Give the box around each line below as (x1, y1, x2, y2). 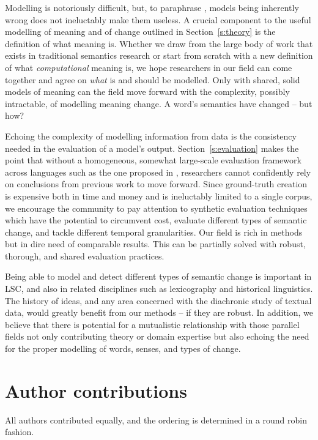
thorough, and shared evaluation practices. (5, 249, 165, 262)
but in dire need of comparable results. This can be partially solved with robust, (5, 237, 306, 250)
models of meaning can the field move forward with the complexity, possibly (5, 85, 290, 98)
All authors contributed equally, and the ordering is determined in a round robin (5, 413, 308, 426)
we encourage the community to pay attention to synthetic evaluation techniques (5, 201, 308, 214)
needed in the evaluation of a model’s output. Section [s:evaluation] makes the (5, 141, 299, 154)
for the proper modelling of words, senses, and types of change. (5, 342, 241, 355)
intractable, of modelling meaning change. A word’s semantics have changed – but (5, 97, 312, 110)
